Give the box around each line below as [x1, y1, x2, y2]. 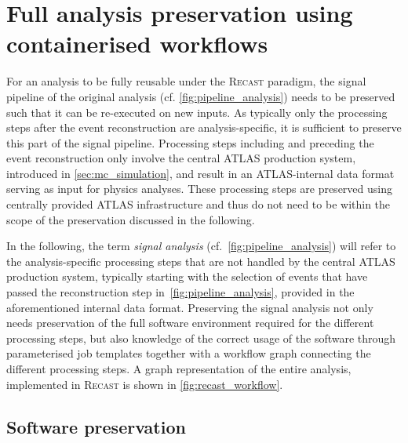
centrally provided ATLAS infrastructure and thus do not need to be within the [6, 196, 391, 212]
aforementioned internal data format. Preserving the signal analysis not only [6, 299, 373, 315]
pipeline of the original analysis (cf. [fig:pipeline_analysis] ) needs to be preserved [6, 88, 395, 104]
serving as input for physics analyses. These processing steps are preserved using [6, 180, 392, 197]
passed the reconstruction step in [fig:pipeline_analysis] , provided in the [6, 284, 355, 300]
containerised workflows [6, 27, 268, 60]
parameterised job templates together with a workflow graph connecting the [6, 345, 371, 361]
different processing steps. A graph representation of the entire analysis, [6, 361, 352, 376]
